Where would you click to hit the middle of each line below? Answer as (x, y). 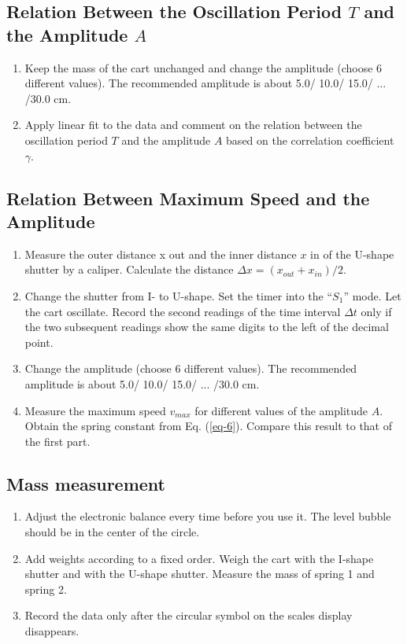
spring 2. (46, 589)
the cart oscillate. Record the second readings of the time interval (183, 311)
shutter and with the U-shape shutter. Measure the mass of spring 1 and (200, 574)
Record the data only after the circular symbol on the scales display (189, 615)
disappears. (52, 631)
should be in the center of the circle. (112, 532)
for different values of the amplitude (281, 410)
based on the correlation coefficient (310, 140)
